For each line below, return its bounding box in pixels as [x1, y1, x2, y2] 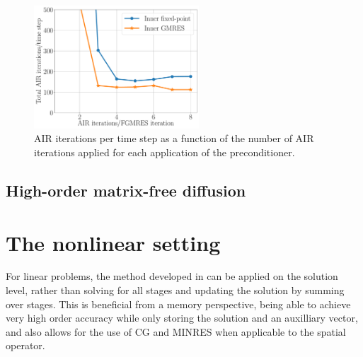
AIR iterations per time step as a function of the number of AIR [34, 131, 314, 146]
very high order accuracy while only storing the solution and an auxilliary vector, [6, 310, 358, 325]
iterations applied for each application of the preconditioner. [34, 144, 295, 159]
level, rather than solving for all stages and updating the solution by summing [6, 283, 345, 298]
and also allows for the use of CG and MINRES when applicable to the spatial [6, 324, 346, 339]
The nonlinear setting [6, 228, 221, 257]
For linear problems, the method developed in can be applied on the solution [6, 269, 338, 283]
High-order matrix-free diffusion [6, 179, 246, 201]
